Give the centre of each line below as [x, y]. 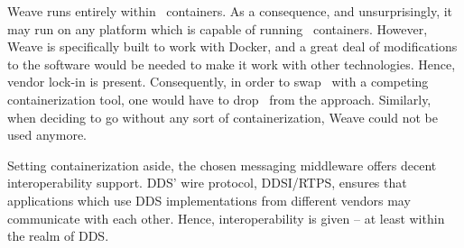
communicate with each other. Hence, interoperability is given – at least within [226, 218]
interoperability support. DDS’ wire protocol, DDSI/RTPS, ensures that [207, 183]
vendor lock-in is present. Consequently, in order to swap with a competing [218, 82]
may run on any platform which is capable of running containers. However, [218, 28]
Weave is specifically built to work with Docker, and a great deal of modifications [232, 46]
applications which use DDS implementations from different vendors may [209, 200]
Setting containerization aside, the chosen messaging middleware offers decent [222, 165]
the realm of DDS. [58, 236]
